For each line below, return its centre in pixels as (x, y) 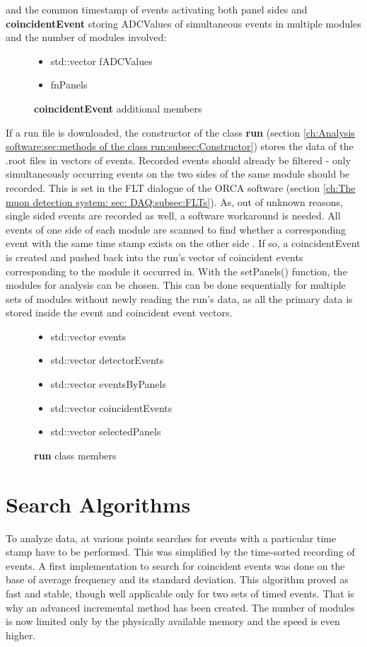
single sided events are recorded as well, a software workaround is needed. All (173, 216)
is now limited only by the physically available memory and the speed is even (173, 621)
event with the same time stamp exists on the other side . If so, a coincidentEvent (183, 243)
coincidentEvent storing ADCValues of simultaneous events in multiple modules (183, 23)
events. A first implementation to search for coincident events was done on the (175, 565)
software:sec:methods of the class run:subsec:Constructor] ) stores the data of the (180, 146)
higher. (21, 635)
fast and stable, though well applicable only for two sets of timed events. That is (180, 593)
